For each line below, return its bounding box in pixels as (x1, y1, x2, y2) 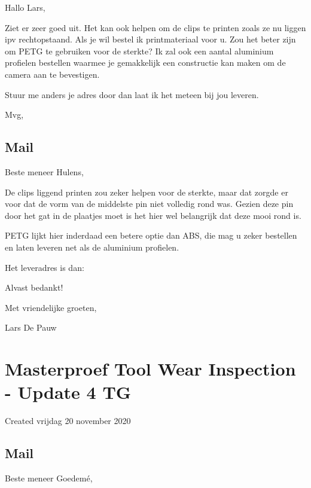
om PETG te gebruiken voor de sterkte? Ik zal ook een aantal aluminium (5, 44, 274, 57)
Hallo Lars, (5, 1, 45, 13)
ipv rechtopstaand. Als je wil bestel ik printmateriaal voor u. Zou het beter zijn (5, 33, 296, 45)
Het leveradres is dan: (5, 261, 84, 273)
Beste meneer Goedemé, (5, 472, 93, 484)
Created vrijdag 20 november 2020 (5, 414, 131, 427)
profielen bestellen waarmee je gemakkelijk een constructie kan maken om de (5, 56, 286, 69)
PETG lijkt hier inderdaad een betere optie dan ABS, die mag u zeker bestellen (5, 229, 297, 242)
